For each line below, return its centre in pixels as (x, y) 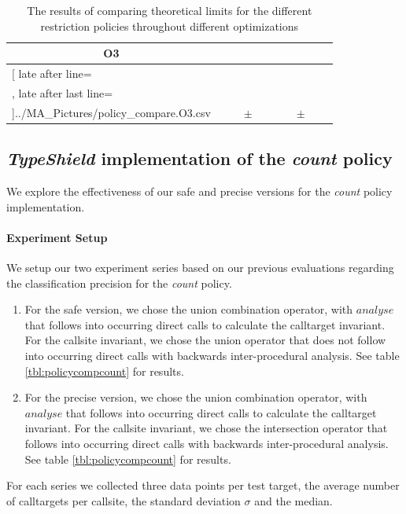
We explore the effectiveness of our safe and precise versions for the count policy (199, 191)
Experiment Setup (57, 237)
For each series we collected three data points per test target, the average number (203, 485)
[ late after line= (52, 73)
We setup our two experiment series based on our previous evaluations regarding (200, 267)
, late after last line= (63, 92)
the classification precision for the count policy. (119, 283)
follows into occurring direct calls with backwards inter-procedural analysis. (207, 443)
